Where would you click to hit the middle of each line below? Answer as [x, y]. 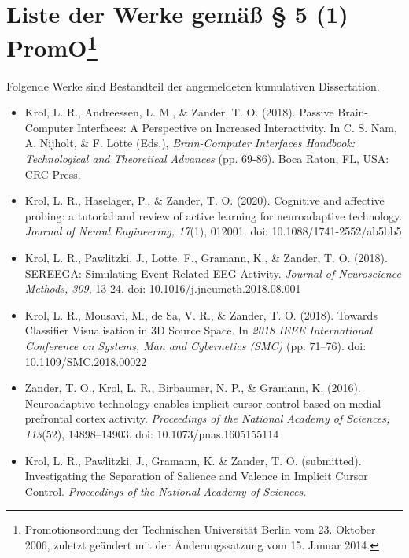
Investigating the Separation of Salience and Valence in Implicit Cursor [196, 476]
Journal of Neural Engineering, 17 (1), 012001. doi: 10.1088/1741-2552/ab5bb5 [213, 231]
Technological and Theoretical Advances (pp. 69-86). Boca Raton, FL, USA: [207, 159]
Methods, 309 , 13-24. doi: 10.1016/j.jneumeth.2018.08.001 [163, 288]
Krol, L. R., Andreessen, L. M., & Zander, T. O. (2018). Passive [179, 112]
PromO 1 [52, 46]
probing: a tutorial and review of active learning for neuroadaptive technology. [214, 215]
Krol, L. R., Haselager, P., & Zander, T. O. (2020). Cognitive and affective [204, 200]
